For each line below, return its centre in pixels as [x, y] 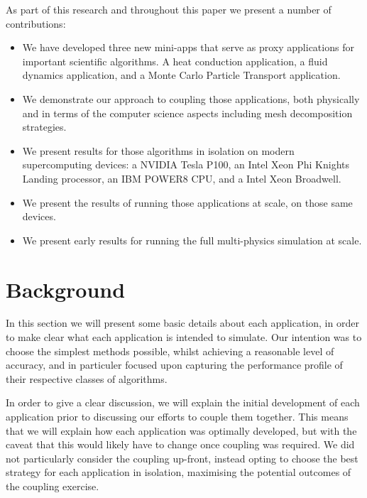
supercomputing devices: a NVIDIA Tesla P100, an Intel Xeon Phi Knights [186, 164]
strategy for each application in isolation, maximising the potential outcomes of [179, 472]
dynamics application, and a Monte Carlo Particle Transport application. [181, 75]
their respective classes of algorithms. [87, 378]
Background [66, 289]
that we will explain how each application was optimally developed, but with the [181, 430]
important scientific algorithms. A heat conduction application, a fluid [175, 61]
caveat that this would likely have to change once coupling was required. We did [180, 444]
